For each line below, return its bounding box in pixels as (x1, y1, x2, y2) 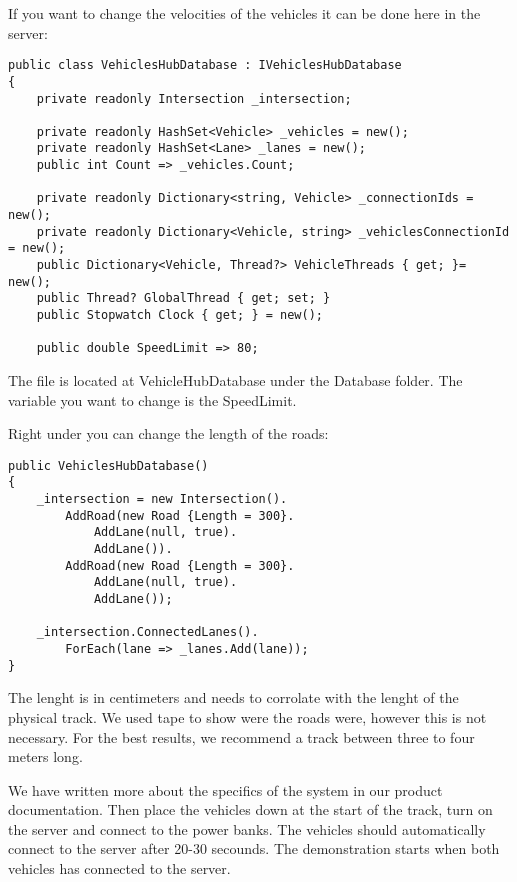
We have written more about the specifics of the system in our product (8, 779, 443, 800)
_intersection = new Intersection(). (36, 492, 288, 507)
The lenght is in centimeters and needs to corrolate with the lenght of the (8, 687, 459, 708)
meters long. (8, 746, 83, 767)
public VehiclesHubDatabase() (8, 458, 209, 473)
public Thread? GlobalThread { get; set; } (36, 291, 331, 306)
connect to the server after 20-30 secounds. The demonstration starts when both (8, 838, 500, 859)
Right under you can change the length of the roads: (8, 423, 329, 444)
